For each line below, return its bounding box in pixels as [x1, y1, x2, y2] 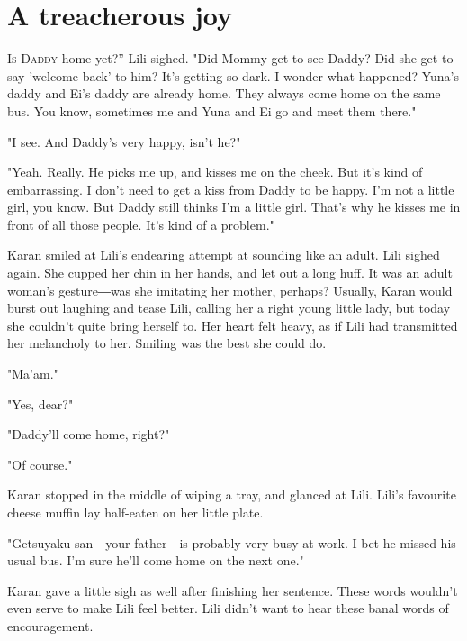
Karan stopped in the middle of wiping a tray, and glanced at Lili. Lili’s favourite [7, 485, 456, 504]
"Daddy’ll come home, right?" [7, 425, 170, 444]
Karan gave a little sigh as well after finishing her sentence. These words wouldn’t [7, 581, 458, 600]
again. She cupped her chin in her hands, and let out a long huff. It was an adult [7, 263, 453, 282]
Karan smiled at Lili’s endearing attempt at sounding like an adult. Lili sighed [7, 245, 440, 264]
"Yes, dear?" [7, 394, 74, 413]
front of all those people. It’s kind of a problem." [7, 215, 274, 234]
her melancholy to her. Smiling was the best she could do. [7, 334, 327, 353]
